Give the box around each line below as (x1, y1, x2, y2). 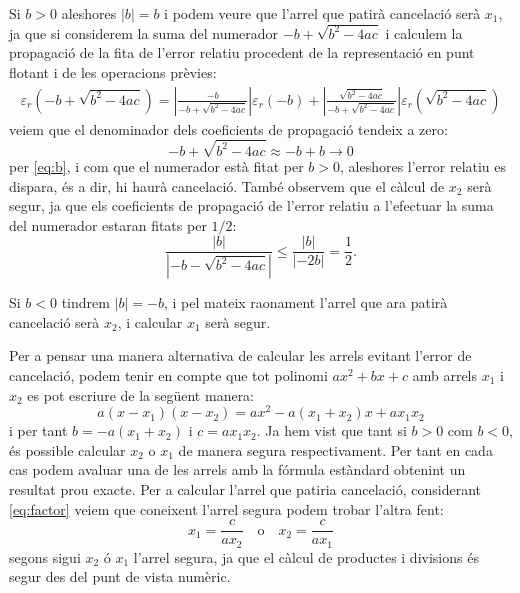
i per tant (9, 420, 68, 441)
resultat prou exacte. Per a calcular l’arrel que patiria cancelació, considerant (9, 479, 481, 500)
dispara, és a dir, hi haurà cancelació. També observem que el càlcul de (9, 175, 445, 196)
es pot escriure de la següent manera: (27, 384, 255, 405)
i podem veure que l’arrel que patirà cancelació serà (164, 3, 481, 23)
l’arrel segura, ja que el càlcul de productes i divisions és (133, 546, 479, 567)
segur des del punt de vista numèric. (9, 566, 231, 587)
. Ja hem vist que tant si (256, 420, 407, 441)
